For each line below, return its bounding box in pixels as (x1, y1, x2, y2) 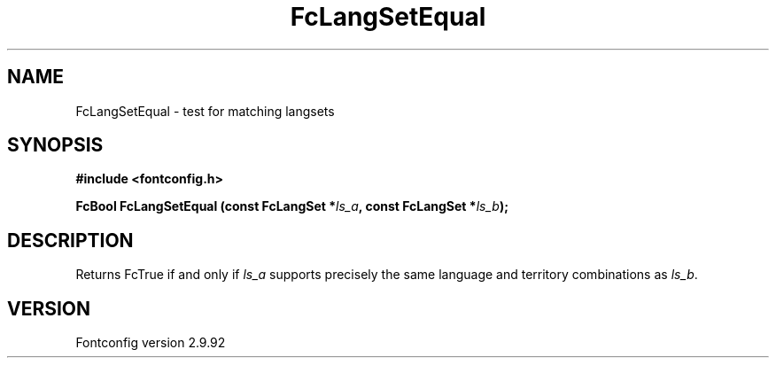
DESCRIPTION (7, 229, 134, 252)
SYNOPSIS (7, 134, 104, 157)
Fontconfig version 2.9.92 (75, 335, 226, 351)
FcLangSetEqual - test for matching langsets (75, 103, 335, 119)
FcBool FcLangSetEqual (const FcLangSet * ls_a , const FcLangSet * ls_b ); (75, 198, 508, 214)
